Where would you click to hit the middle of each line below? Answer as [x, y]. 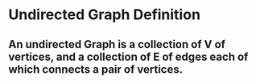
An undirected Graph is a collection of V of [117, 44]
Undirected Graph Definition [105, 15]
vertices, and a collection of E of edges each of [128, 56]
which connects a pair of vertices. [96, 69]
